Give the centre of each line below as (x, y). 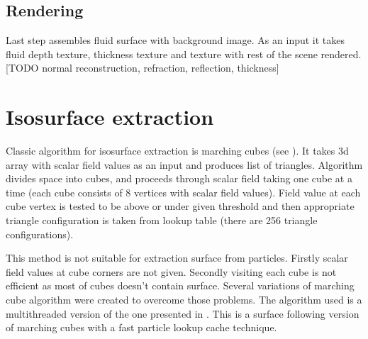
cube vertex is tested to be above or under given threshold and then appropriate (180, 206)
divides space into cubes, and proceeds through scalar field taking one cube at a (179, 178)
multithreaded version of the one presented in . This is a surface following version (183, 313)
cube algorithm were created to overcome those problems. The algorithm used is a (184, 300)
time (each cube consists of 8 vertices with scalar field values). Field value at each (183, 192)
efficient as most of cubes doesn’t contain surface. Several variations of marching (180, 285)
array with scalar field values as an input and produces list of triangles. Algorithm (184, 164)
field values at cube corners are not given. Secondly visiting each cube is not (171, 271)
